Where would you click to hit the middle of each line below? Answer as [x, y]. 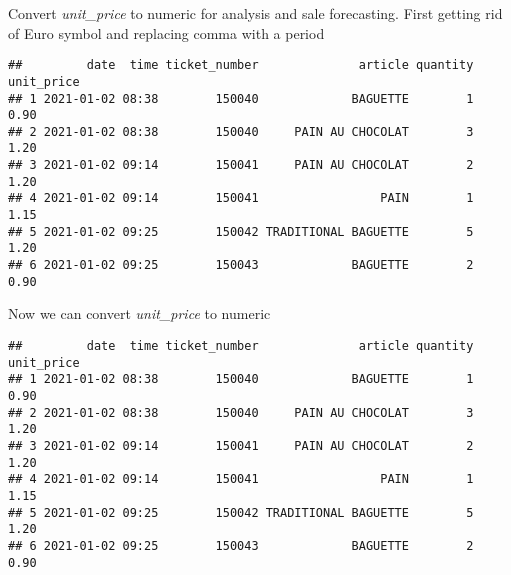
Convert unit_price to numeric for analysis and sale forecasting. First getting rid [255, 13]
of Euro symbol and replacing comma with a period [166, 32]
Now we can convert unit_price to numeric [139, 313]
